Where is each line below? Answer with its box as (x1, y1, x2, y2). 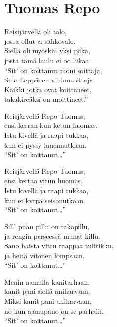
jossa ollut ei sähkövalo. (4, 36, 76, 46)
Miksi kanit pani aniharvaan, (4, 295, 92, 306)
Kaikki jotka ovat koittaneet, (4, 84, 92, 94)
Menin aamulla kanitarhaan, (4, 276, 90, 286)
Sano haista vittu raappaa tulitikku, (4, 241, 114, 250)
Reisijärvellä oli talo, (4, 26, 67, 37)
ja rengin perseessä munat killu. (4, 231, 100, 241)
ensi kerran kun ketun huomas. (4, 120, 98, 130)
